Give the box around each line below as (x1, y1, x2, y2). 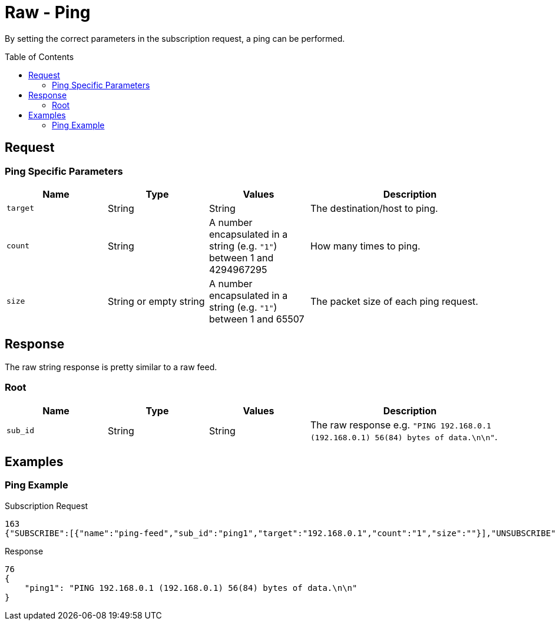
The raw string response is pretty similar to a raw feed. (5, 361, 217, 372)
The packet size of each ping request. (310, 295, 478, 307)
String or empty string (108, 295, 205, 307)
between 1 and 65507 (209, 312, 305, 325)
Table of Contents (5, 51, 74, 62)
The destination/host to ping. (310, 202, 438, 214)
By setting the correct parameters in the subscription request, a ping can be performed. (5, 33, 345, 44)
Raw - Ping (5, 2, 91, 22)
